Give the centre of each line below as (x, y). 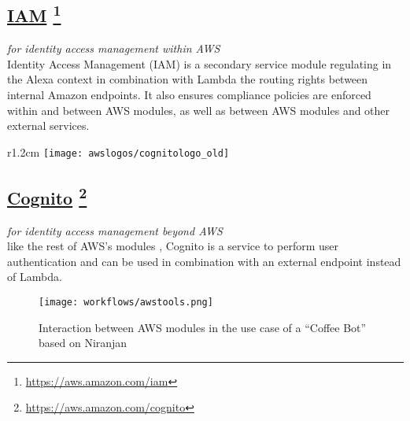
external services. (48, 126)
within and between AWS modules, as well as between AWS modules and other (199, 110)
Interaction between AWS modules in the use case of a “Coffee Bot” (203, 327)
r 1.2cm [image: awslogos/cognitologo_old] (118, 151)
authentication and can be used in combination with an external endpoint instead (204, 261)
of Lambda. (35, 277)
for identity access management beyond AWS (115, 230)
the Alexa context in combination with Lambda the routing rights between (188, 79)
